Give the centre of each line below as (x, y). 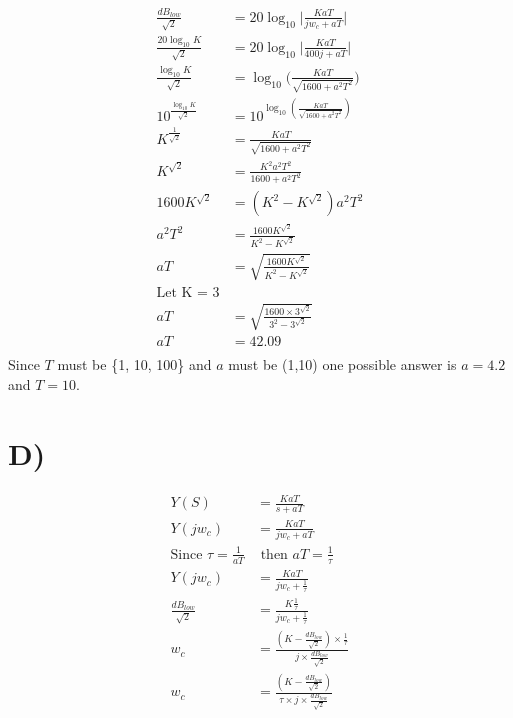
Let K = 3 (188, 292)
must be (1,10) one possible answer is (342, 364)
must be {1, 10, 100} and (134, 364)
